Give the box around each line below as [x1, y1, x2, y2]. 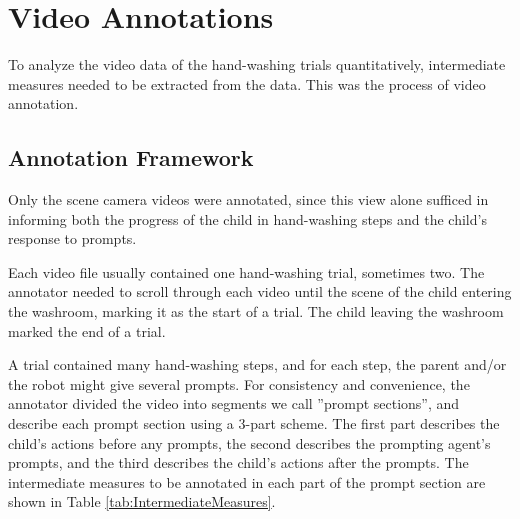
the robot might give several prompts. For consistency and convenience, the [8, 373, 470, 394]
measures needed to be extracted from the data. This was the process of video [8, 73, 486, 94]
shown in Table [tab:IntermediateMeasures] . [8, 491, 276, 512]
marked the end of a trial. [8, 320, 166, 341]
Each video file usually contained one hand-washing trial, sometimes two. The [8, 261, 485, 282]
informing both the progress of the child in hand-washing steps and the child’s [8, 208, 487, 229]
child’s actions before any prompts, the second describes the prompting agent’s [8, 432, 491, 453]
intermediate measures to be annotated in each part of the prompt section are [8, 471, 486, 492]
